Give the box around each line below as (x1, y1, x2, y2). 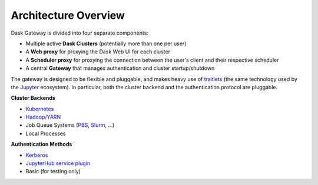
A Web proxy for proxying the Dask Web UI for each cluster (25, 48, 171, 55)
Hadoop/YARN (25, 113, 61, 120)
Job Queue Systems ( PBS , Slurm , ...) (25, 122, 115, 129)
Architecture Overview (11, 9, 125, 22)
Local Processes (25, 130, 66, 137)
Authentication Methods (11, 141, 72, 148)
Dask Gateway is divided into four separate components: (11, 29, 148, 36)
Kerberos (25, 152, 48, 159)
